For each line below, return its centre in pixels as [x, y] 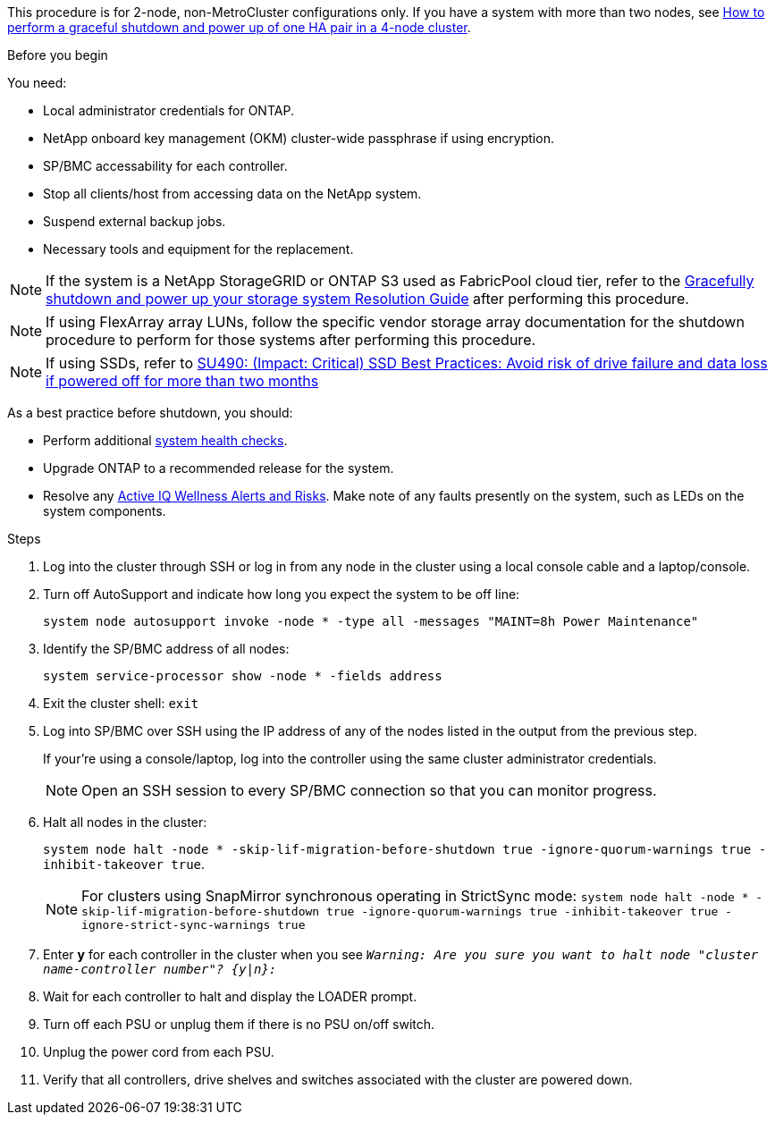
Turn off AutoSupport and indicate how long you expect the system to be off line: [282, 594]
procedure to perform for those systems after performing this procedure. [291, 340]
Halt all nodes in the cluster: [125, 822]
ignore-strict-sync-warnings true [194, 925]
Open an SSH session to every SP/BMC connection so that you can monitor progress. [369, 790]
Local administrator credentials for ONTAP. [168, 110]
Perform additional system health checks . [165, 440]
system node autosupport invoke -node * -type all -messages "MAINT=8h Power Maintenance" [371, 621]
